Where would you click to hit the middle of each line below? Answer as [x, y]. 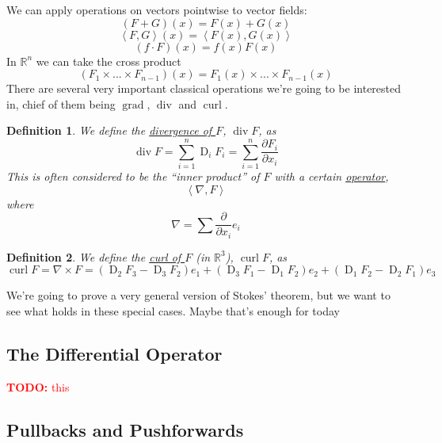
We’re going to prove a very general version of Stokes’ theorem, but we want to [198, 295]
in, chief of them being [61, 103]
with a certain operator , [331, 176]
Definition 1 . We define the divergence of [109, 130]
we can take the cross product [109, 61]
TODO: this [38, 386]
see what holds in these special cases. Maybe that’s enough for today [173, 310]
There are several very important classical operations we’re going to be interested [204, 88]
